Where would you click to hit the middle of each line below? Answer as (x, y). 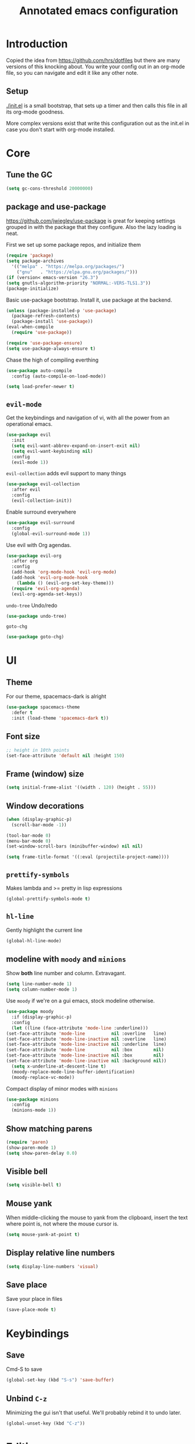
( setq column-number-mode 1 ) (42, 990)
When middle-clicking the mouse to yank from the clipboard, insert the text (97, 1218)
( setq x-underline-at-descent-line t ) (59, 1066)
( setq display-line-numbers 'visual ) (52, 1266)
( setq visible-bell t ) (34, 1185)
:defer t (22, 713)
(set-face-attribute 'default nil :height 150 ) (65, 756)
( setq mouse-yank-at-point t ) (43, 1235)
